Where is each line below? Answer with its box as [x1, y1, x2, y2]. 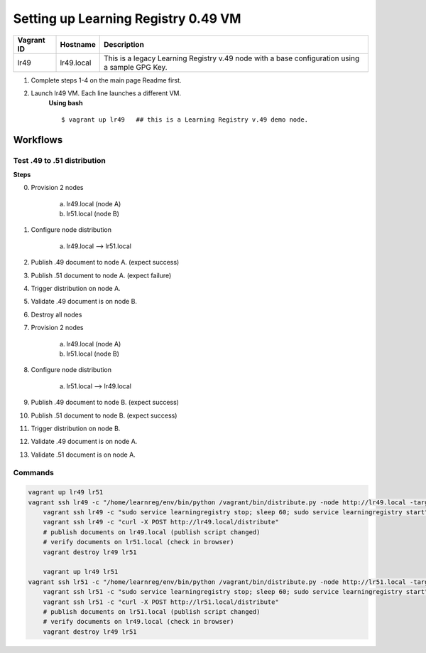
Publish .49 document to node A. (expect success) [31, 258, 180, 267]
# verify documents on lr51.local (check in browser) [43, 538, 234, 546]
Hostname [60, 39, 96, 49]
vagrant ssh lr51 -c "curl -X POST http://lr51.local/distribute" [43, 598, 280, 606]
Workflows [13, 134, 63, 146]
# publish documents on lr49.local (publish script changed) [43, 528, 261, 536]
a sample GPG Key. [103, 62, 168, 72]
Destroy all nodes [31, 310, 82, 319]
